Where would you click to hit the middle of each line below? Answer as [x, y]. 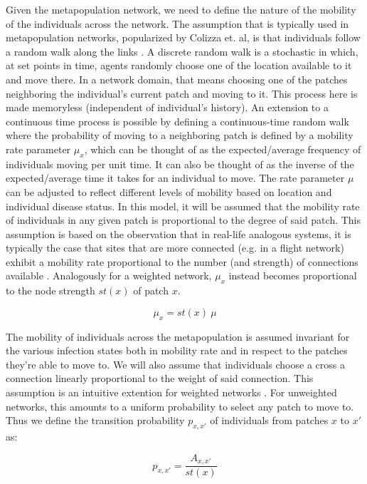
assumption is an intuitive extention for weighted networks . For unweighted [171, 392]
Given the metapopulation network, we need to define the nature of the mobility [181, 9]
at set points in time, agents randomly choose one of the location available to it [179, 65]
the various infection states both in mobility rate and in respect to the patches [177, 350]
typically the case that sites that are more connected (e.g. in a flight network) [175, 248]
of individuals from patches [269, 420]
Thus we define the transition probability [95, 420]
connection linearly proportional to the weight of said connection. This [160, 378]
